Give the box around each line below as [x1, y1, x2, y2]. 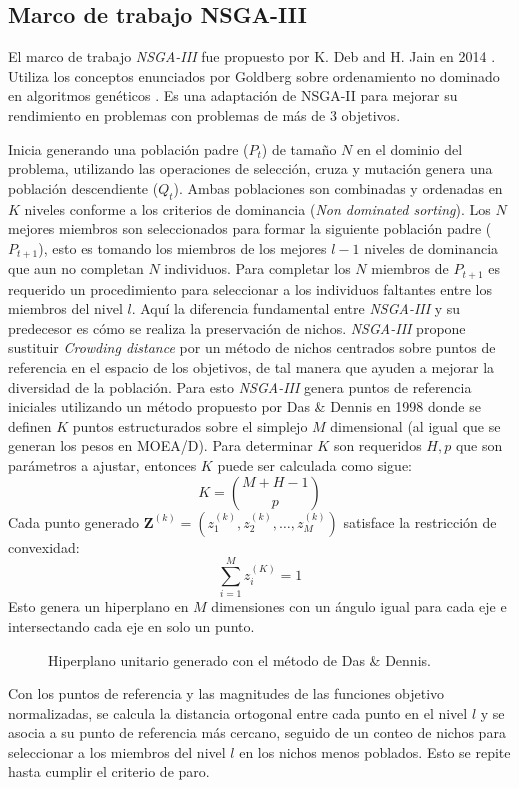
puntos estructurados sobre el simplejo [72, 415, 308, 436]
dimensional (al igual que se [330, 415, 501, 436]
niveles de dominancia [364, 237, 499, 258]
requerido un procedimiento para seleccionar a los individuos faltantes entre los [8, 278, 493, 299]
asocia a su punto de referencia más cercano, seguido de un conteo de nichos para [8, 722, 506, 743]
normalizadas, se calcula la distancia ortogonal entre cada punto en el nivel [8, 702, 468, 723]
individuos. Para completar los [164, 258, 351, 279]
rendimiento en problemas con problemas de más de [8, 104, 326, 125]
